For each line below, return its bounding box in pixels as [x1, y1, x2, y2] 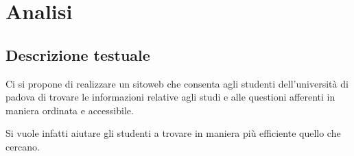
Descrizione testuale [5, 44, 150, 65]
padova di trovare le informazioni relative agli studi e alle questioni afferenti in [5, 90, 335, 104]
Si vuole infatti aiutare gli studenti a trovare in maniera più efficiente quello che [5, 126, 341, 140]
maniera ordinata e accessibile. [5, 103, 134, 117]
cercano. [5, 139, 40, 153]
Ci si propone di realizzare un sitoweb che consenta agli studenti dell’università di [5, 76, 349, 90]
